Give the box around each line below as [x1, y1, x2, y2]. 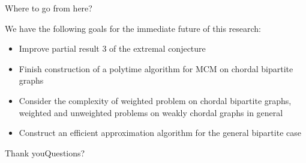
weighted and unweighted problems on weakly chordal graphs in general [19, 106, 283, 118]
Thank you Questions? [5, 146, 85, 159]
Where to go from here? [5, 2, 92, 14]
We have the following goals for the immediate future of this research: [5, 22, 261, 34]
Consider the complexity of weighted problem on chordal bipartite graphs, [19, 94, 292, 106]
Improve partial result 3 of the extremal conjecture [19, 42, 206, 55]
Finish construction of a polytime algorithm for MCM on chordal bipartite [19, 62, 293, 75]
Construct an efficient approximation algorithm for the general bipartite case [19, 126, 301, 139]
